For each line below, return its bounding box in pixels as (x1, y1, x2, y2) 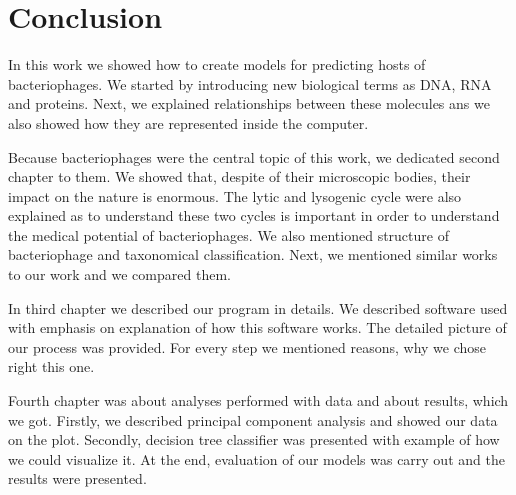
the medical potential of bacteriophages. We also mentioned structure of (8, 224, 449, 245)
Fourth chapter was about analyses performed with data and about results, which (8, 390, 509, 411)
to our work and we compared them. (8, 264, 231, 285)
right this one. (8, 356, 95, 377)
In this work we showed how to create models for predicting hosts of (8, 54, 426, 75)
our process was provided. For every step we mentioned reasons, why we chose (8, 336, 487, 357)
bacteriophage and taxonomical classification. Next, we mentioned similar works (8, 244, 498, 265)
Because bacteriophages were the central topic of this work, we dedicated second (8, 146, 500, 167)
